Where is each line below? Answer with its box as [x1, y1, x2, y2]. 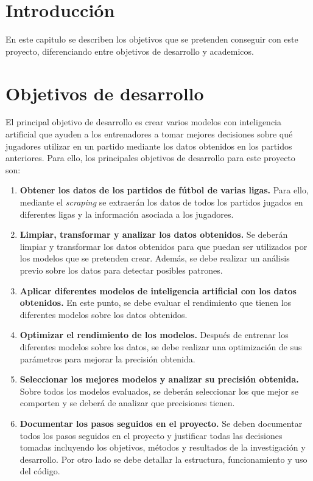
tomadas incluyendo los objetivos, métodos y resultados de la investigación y [19, 441, 306, 454]
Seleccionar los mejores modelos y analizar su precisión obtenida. [19, 373, 299, 386]
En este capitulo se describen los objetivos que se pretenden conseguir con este [5, 33, 298, 46]
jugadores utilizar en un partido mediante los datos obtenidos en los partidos [5, 139, 292, 152]
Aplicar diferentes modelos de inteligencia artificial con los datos [19, 284, 297, 297]
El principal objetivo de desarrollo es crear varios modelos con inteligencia [5, 116, 282, 128]
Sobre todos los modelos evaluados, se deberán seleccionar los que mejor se [19, 384, 299, 397]
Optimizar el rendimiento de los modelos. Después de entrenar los [19, 328, 289, 341]
